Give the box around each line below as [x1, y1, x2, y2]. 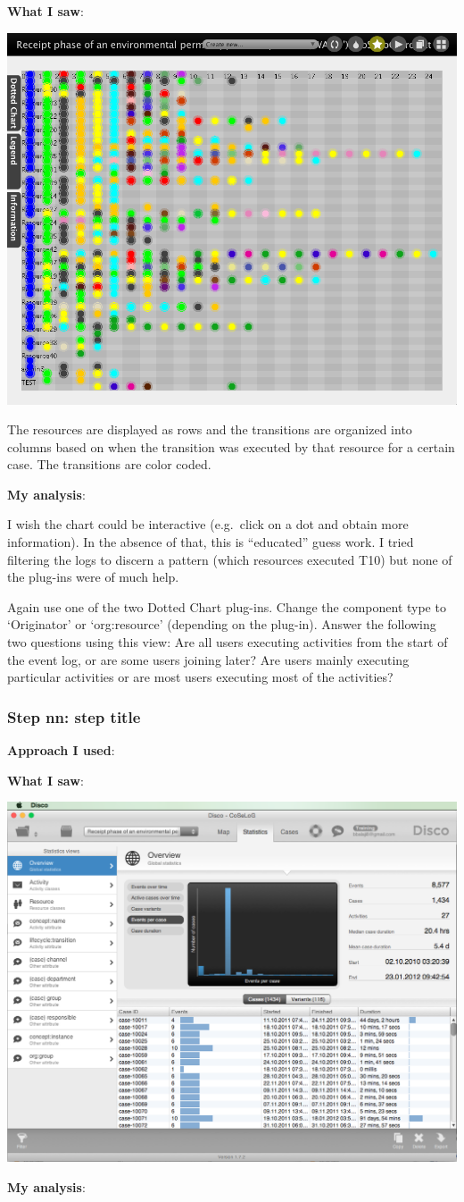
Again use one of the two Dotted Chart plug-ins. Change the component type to [7, 597, 446, 616]
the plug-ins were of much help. [7, 567, 179, 586]
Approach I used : [7, 741, 115, 760]
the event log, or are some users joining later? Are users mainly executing [7, 650, 410, 668]
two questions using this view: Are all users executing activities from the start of [7, 633, 448, 651]
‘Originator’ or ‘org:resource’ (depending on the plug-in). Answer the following [7, 615, 436, 634]
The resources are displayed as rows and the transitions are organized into [7, 420, 412, 439]
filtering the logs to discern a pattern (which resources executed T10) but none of [7, 550, 452, 568]
